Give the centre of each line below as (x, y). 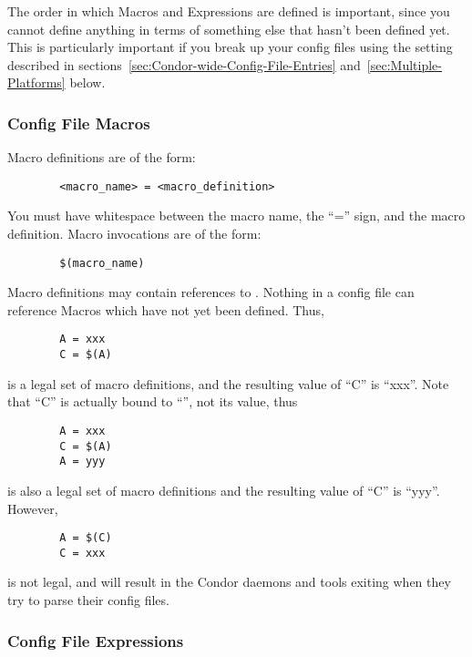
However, (33, 508)
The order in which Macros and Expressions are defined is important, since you (229, 11)
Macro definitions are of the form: (102, 157)
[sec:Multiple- (404, 64)
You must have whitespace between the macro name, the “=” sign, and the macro (236, 216)
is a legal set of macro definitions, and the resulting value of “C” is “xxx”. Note (228, 383)
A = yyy (82, 462)
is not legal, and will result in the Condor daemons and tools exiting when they (229, 582)
